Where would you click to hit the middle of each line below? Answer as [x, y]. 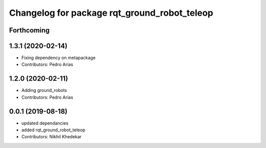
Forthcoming [29, 30]
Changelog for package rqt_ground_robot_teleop [111, 13]
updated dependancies [45, 123]
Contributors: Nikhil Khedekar [51, 137]
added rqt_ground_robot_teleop [53, 130]
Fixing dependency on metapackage [59, 58]
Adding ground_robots [44, 90]
